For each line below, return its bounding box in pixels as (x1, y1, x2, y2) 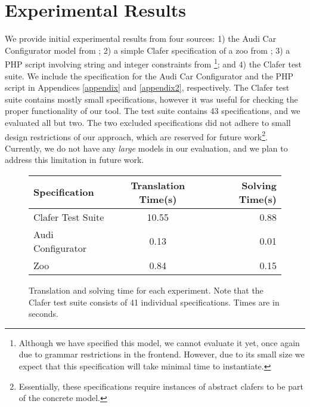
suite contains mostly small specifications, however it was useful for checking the (5, 92, 298, 105)
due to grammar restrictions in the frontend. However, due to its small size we (18, 348, 305, 360)
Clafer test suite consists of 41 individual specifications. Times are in (29, 295, 280, 308)
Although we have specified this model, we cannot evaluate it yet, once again (18, 336, 300, 349)
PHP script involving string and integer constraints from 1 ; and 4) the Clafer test (5, 56, 302, 70)
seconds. (29, 307, 58, 320)
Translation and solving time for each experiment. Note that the (29, 283, 263, 296)
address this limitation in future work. (5, 153, 144, 166)
